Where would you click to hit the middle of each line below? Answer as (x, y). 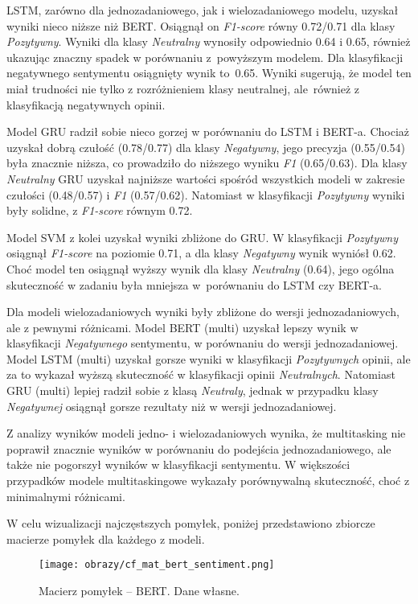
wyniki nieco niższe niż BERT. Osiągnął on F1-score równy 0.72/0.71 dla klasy (201, 25)
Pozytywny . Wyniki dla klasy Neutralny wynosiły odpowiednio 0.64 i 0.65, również (209, 41)
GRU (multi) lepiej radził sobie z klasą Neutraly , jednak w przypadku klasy (193, 390)
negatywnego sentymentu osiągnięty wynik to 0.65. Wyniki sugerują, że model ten (209, 73)
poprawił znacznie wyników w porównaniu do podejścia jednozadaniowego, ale (199, 448)
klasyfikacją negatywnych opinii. (86, 104)
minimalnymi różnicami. (66, 496)
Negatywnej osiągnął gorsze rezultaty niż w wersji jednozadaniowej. (172, 406)
